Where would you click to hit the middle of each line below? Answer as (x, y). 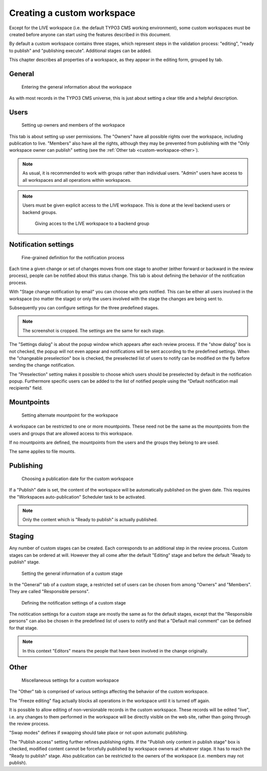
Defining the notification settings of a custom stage (74, 603)
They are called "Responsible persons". (49, 592)
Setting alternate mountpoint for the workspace (70, 415)
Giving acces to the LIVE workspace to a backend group (92, 223)
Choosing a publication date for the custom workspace (77, 479)
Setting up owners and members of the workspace (73, 125)
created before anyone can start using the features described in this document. (90, 34)
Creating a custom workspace (72, 13)
